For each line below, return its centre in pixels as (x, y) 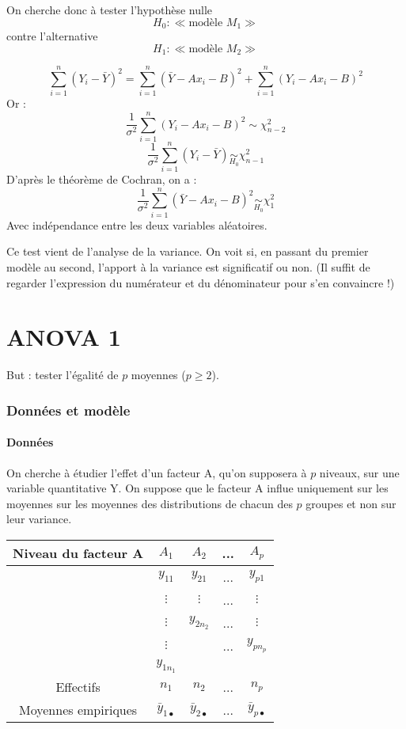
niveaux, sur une (359, 472)
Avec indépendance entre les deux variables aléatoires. (137, 224)
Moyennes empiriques (78, 709)
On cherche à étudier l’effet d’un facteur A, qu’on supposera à (157, 472)
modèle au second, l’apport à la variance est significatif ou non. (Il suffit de (188, 266)
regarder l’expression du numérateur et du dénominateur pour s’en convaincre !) (201, 282)
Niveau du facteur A (78, 552)
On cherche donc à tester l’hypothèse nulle (109, 9)
